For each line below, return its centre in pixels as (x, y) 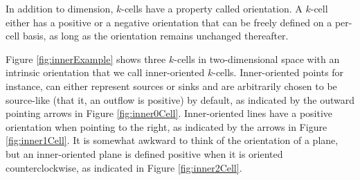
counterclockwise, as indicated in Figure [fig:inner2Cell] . (124, 167)
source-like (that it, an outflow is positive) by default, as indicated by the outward (180, 99)
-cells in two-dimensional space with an (257, 58)
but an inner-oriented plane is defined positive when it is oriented (144, 153)
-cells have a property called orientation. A (212, 8)
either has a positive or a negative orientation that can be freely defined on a (169, 22)
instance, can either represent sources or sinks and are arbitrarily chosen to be (171, 85)
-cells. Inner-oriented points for (278, 72)
